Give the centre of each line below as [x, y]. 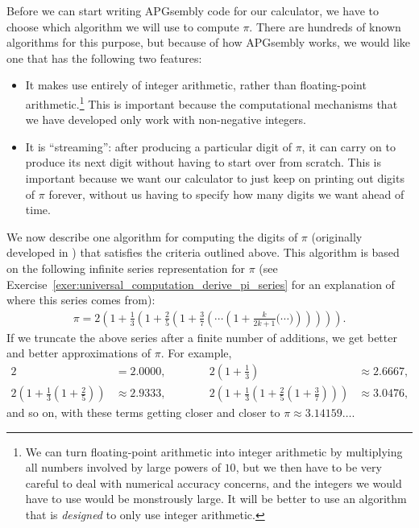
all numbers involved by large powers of [123, 467]
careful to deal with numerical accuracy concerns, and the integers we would [214, 483]
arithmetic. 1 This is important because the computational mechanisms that [212, 102]
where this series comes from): [81, 300]
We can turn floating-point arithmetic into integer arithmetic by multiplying [214, 451]
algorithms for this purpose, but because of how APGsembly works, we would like [209, 42]
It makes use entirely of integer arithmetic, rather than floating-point [196, 85]
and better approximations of [79, 353]
